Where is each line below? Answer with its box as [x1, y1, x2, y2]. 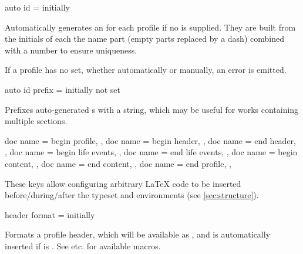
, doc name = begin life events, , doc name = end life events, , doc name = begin [5, 146, 298, 158]
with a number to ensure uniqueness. [5, 44, 137, 56]
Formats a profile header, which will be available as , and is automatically [5, 228, 271, 240]
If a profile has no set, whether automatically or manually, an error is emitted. [5, 63, 287, 76]
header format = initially [5, 208, 95, 220]
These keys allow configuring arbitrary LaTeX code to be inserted [5, 177, 241, 189]
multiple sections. [5, 115, 68, 127]
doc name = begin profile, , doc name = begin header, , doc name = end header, [5, 134, 296, 146]
